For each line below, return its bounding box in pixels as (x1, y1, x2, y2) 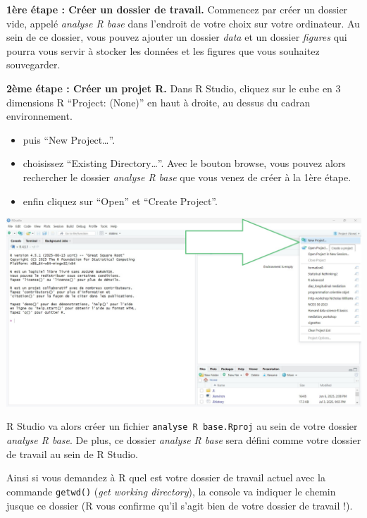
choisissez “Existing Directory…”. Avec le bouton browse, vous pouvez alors (23, 156, 346, 171)
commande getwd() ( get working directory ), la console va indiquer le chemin (6, 483, 336, 498)
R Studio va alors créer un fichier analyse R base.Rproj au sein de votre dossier (6, 419, 358, 433)
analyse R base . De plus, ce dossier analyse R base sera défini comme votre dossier (6, 433, 361, 448)
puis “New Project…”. (23, 132, 116, 147)
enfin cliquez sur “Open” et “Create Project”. (23, 193, 218, 208)
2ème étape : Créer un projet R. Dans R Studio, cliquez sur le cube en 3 (6, 80, 341, 95)
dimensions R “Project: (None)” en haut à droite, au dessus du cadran (6, 94, 311, 109)
